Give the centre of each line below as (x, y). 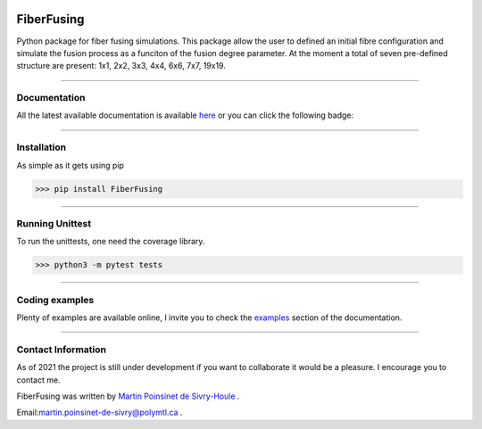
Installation (42, 147)
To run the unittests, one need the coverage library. (111, 242)
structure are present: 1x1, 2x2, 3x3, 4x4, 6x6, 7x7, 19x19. (121, 66)
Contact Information (62, 350)
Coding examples (55, 300)
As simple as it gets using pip (71, 165)
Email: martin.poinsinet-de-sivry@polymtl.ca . (100, 412)
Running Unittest (54, 223)
